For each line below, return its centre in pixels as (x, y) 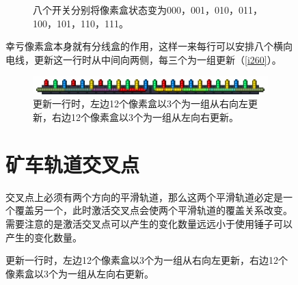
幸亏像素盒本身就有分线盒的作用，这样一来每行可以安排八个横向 (149, 46)
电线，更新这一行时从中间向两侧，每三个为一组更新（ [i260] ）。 (144, 59)
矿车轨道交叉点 (73, 164)
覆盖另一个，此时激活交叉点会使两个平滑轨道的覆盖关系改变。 (153, 210)
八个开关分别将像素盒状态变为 (100, 10)
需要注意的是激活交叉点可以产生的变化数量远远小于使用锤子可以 (149, 223)
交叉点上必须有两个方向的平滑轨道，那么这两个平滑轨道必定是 (144, 196)
